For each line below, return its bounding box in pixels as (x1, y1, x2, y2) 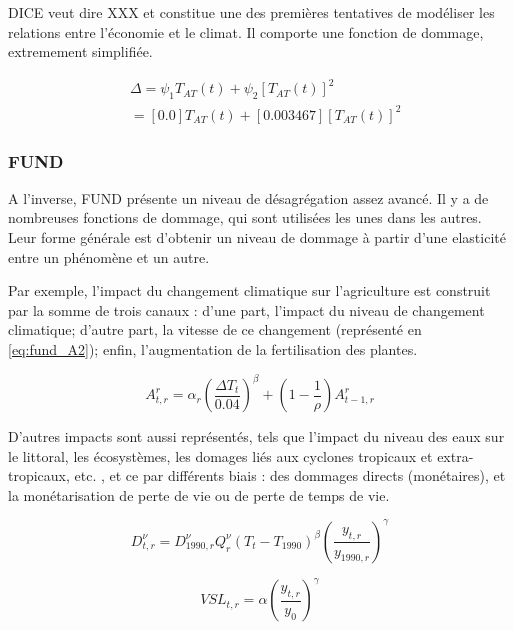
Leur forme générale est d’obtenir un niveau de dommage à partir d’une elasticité (8, 227, 506, 248)
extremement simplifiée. (8, 41, 153, 62)
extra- (437, 445, 474, 466)
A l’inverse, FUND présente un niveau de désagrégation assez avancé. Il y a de (8, 187, 489, 208)
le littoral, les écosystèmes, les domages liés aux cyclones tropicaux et (8, 445, 433, 466)
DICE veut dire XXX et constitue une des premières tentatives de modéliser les (8, 2, 495, 22)
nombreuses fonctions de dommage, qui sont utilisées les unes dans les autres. (8, 207, 482, 228)
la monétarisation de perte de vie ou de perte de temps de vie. (8, 484, 390, 505)
